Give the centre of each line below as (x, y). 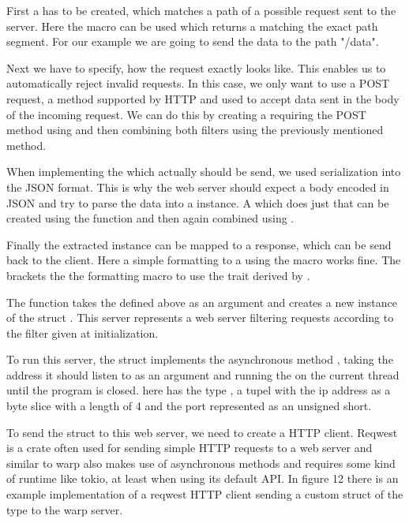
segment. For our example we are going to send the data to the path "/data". (193, 41)
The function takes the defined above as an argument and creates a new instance (202, 302)
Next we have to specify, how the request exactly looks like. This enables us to (196, 67)
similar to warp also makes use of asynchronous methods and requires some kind (201, 463)
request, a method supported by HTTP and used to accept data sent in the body (203, 98)
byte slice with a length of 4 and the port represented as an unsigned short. (189, 406)
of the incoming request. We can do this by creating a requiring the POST (186, 114)
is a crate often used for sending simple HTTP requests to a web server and (189, 448)
